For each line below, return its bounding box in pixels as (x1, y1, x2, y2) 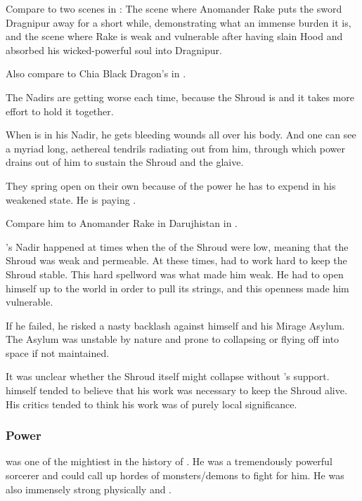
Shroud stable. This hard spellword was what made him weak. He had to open (6, 266, 344, 281)
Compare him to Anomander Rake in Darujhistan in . (6, 216, 238, 230)
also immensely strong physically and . (6, 481, 172, 496)
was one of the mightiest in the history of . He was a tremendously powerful (6, 454, 332, 469)
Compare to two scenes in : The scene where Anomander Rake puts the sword (6, 1, 342, 15)
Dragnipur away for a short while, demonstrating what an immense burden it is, (6, 15, 351, 30)
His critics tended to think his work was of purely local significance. (6, 396, 297, 411)
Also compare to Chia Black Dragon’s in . (6, 66, 186, 81)
